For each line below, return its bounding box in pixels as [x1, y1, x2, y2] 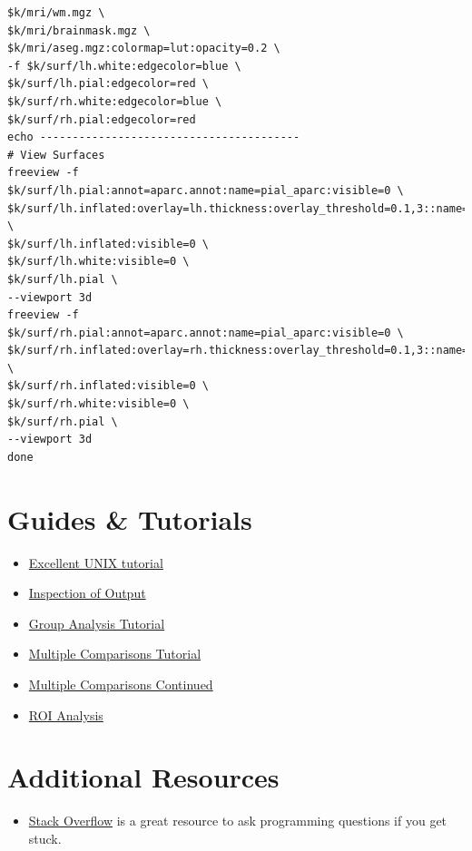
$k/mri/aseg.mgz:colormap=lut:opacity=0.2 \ [7, 42, 280, 55]
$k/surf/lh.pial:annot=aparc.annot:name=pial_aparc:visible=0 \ [7, 183, 404, 197]
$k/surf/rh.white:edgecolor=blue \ [7, 94, 222, 108]
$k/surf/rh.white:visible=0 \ [7, 397, 190, 411]
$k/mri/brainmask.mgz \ [7, 24, 151, 37]
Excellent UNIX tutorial [28, 553, 163, 572]
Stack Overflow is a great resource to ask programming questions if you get [28, 811, 447, 830]
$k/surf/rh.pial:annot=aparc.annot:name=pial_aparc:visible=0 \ [7, 326, 404, 339]
